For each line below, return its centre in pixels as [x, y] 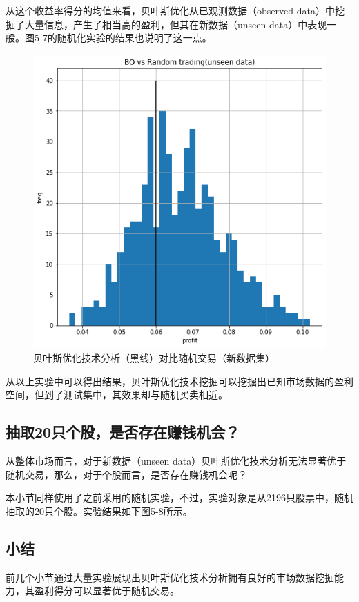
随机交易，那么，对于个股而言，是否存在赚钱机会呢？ [126, 474]
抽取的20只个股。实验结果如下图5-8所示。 [99, 511]
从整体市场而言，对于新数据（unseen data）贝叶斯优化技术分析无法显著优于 [176, 461]
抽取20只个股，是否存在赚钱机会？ [123, 432]
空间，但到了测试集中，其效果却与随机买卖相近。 [117, 395]
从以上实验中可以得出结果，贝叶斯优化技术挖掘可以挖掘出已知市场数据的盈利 [179, 381]
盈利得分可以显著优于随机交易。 [107, 591]
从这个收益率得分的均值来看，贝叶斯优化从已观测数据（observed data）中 [170, 10]
